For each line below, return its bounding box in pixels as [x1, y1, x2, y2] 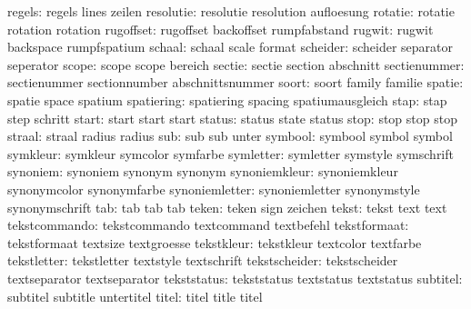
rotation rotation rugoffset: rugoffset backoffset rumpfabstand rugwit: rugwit [7, 19, 434, 38]
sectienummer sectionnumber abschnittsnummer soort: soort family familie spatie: [7, 73, 464, 92]
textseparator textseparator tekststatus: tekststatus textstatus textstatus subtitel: [7, 268, 463, 287]
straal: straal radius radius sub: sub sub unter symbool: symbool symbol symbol [7, 126, 453, 145]
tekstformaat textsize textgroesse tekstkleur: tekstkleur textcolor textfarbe [7, 233, 422, 252]
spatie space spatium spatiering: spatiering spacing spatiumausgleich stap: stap [7, 90, 447, 109]
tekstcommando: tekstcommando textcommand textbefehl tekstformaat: [7, 215, 409, 234]
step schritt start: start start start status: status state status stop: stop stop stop [7, 108, 457, 127]
